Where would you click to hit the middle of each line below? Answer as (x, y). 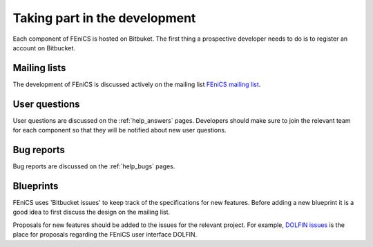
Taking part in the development (104, 18)
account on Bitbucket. (44, 48)
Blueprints (36, 186)
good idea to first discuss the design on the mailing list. (92, 212)
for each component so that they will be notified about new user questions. (119, 130)
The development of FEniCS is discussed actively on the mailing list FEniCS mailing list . (137, 84)
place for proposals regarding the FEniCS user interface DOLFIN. (105, 235)
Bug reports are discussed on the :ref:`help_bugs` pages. (94, 166)
